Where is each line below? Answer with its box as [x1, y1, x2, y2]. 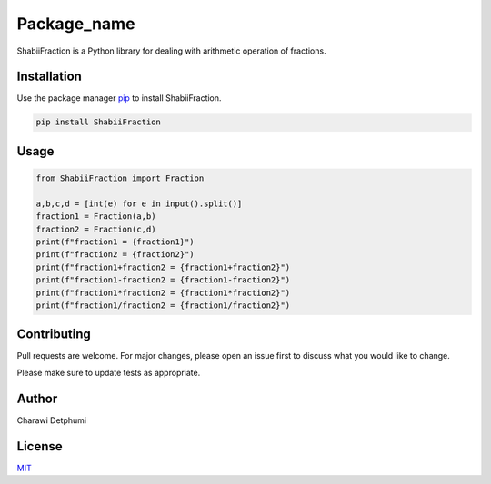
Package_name [16, 14, 135, 34]
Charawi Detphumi [16, 414, 86, 426]
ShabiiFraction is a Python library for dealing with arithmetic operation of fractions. [16, 45, 326, 56]
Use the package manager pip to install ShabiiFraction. [16, 93, 222, 104]
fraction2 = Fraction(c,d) [35, 223, 156, 234]
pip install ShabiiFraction [35, 117, 161, 127]
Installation [16, 69, 82, 84]
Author [16, 390, 58, 406]
